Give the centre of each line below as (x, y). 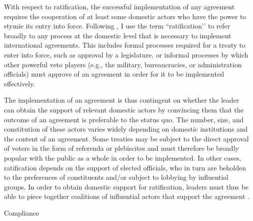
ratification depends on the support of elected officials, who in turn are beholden (125, 167)
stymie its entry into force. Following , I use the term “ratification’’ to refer (117, 26)
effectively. (20, 83)
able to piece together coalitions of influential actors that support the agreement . (127, 196)
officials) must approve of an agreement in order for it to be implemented (114, 74)
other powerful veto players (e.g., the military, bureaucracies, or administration (123, 64)
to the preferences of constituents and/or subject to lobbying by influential (116, 177)
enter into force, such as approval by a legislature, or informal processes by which (126, 54)
